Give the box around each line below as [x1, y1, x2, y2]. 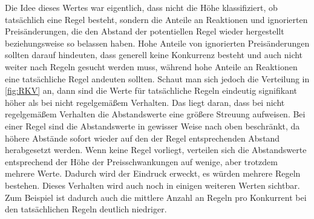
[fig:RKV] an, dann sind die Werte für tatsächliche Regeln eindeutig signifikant [5, 84, 297, 97]
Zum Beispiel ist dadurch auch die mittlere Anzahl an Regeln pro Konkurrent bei [5, 191, 307, 203]
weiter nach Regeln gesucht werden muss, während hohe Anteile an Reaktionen [5, 60, 298, 73]
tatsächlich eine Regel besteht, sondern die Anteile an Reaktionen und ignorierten [5, 13, 308, 25]
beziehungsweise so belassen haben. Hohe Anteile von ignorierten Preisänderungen [5, 36, 310, 49]
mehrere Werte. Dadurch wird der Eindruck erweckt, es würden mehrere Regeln [5, 167, 301, 180]
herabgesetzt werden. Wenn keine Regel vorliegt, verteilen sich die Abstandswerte [5, 143, 307, 156]
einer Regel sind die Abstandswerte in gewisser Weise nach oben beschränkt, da [5, 119, 300, 132]
